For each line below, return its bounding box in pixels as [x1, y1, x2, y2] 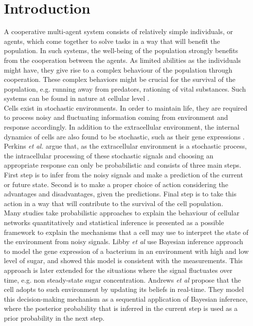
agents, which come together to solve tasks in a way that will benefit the [4, 36, 220, 46]
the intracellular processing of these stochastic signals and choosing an [4, 150, 214, 160]
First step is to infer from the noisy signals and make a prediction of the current [4, 170, 243, 180]
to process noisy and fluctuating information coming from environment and [4, 112, 228, 122]
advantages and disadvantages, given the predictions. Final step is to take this [4, 189, 236, 199]
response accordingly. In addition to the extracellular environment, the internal [4, 122, 239, 132]
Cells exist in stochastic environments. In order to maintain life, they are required [4, 102, 248, 113]
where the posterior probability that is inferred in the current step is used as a [4, 303, 238, 313]
